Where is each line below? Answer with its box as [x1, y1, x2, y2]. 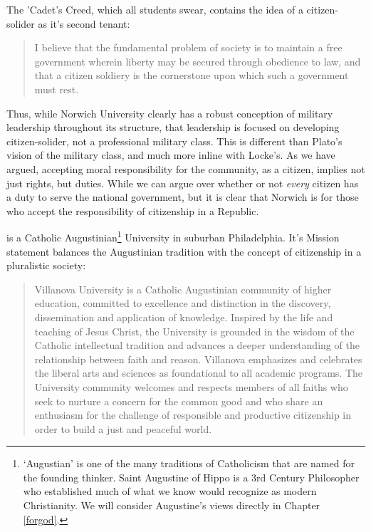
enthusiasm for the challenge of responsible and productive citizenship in [34, 407, 352, 422]
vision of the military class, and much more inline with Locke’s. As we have [6, 147, 335, 162]
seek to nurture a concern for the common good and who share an [34, 393, 323, 408]
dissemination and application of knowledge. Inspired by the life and [34, 309, 333, 324]
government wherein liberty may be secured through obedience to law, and [34, 53, 361, 68]
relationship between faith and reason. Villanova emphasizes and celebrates [34, 351, 362, 366]
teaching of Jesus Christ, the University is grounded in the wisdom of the [34, 323, 355, 338]
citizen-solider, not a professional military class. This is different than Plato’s [6, 133, 343, 148]
